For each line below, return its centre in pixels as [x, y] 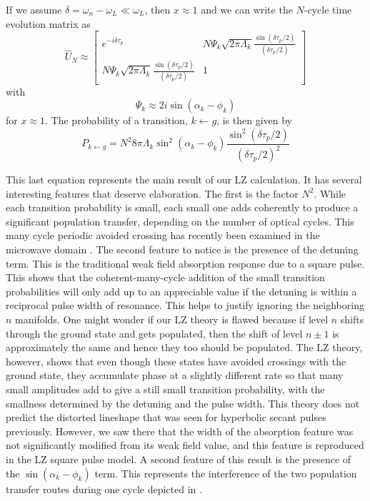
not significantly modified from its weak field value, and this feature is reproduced [185, 445]
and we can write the [247, 9]
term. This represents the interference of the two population [226, 473]
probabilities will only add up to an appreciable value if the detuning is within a [181, 291]
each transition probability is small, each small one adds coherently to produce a [182, 207]
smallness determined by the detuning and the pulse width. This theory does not [183, 403]
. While [330, 193]
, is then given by [254, 120]
